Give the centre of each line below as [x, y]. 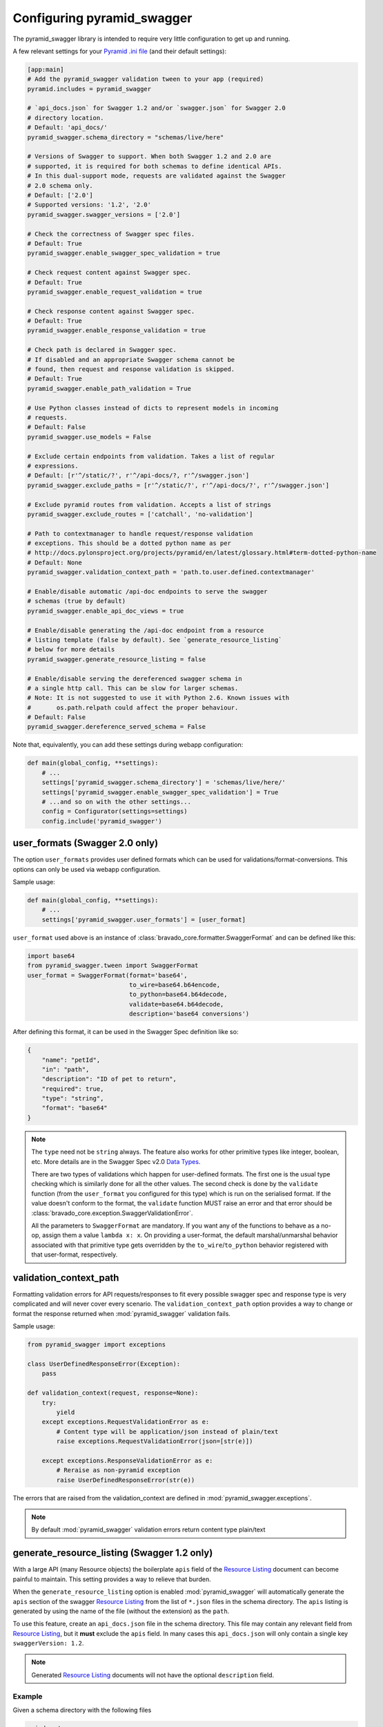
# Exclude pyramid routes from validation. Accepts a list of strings [149, 505]
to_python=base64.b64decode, [178, 994]
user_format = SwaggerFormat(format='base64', [107, 975]
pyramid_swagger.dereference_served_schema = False [117, 727]
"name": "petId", [71, 1060]
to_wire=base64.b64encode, [175, 985]
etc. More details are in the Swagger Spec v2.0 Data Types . [116, 1161]
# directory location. [66, 118]
